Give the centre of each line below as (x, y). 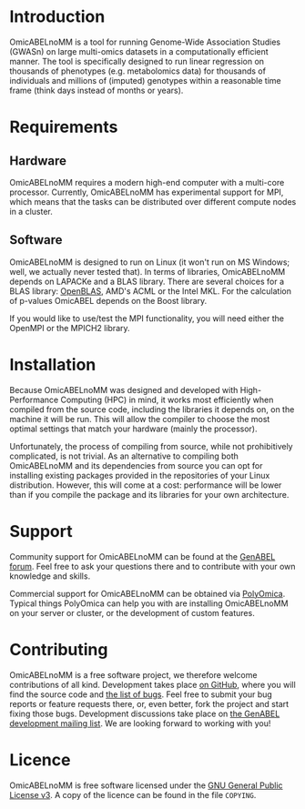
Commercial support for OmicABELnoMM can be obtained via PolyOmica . (147, 593)
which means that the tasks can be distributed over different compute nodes (153, 201)
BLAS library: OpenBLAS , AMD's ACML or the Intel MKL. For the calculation (151, 291)
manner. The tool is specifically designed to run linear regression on (137, 61)
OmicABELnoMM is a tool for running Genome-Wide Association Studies (145, 42)
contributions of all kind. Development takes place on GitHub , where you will (152, 684)
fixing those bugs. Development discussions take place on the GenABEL (145, 713)
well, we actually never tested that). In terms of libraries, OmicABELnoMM (147, 271)
